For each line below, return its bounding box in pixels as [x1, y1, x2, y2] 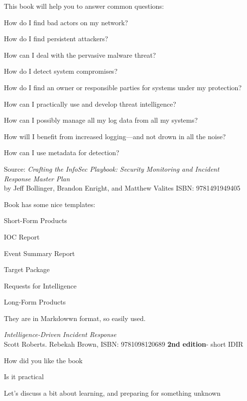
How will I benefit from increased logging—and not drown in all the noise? [4, 131, 226, 141]
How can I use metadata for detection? [4, 147, 119, 158]
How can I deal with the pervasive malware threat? [4, 49, 156, 60]
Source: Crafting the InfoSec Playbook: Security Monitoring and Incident [4, 163, 219, 174]
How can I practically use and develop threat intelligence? [4, 98, 176, 109]
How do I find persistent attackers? [4, 33, 108, 44]
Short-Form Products [4, 215, 67, 225]
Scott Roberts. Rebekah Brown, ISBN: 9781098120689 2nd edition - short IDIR [4, 339, 244, 349]
